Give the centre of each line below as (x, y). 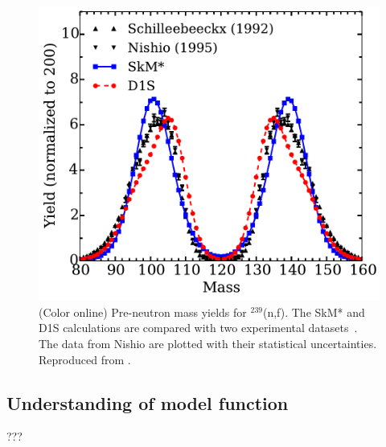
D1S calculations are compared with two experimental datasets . (198, 328)
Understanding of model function (148, 402)
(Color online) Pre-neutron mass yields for (143, 312)
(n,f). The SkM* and (314, 312)
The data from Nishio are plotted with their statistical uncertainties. (208, 344)
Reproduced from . (85, 359)
